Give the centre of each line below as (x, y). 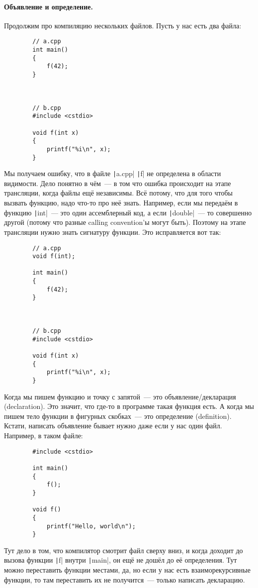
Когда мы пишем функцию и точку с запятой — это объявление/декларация (120, 396)
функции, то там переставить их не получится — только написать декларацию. (125, 579)
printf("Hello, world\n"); (91, 526)
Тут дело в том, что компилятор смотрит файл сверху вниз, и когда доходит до (124, 550)
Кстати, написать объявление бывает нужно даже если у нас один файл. (113, 426)
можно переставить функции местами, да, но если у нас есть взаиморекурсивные (127, 570)
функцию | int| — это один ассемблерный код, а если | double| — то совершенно (128, 212)
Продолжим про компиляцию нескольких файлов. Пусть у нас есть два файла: (123, 25)
